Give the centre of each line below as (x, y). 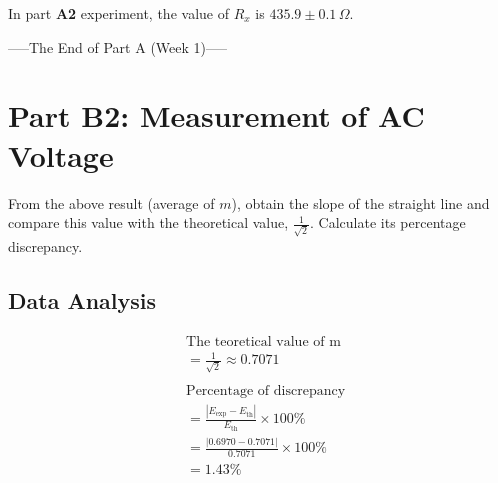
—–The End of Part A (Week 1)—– (117, 46)
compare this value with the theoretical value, (148, 222)
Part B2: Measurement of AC (216, 115)
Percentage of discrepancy (266, 390)
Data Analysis (82, 299)
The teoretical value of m (263, 341)
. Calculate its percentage (388, 222)
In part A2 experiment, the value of (118, 13)
